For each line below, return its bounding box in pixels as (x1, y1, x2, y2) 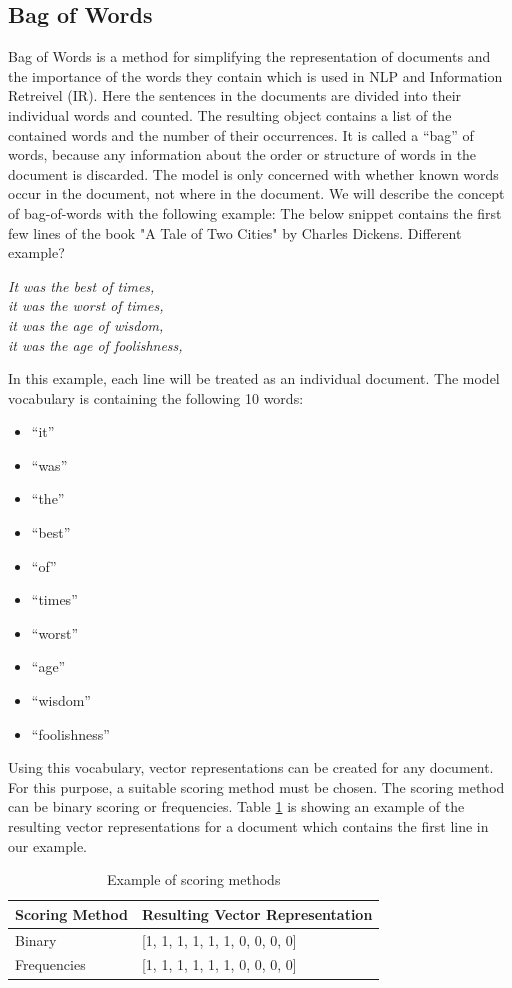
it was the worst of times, (8, 295, 164, 316)
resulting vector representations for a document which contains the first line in (8, 816, 489, 837)
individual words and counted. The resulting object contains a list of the (8, 104, 452, 125)
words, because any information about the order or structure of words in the (8, 144, 477, 165)
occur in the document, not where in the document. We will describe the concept (8, 183, 505, 204)
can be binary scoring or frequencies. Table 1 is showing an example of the (8, 796, 465, 817)
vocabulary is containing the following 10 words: (8, 387, 304, 408)
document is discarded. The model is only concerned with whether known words (8, 163, 499, 184)
